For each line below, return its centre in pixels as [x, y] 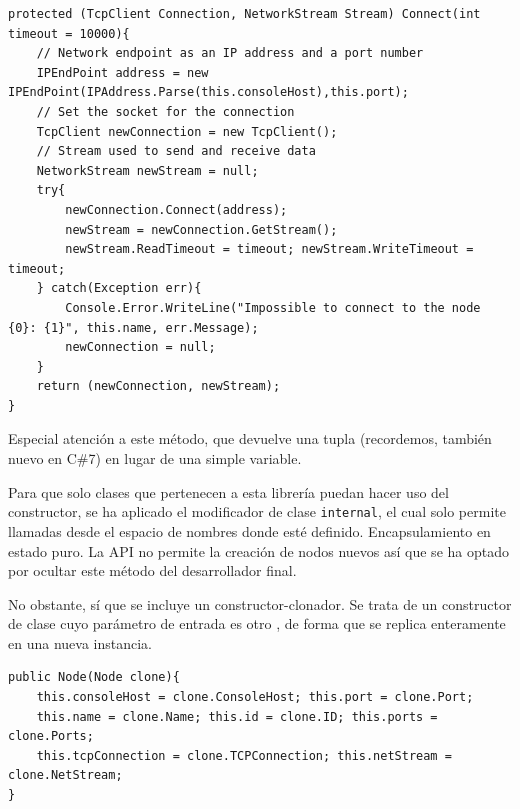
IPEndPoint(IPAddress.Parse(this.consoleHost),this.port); [208, 92]
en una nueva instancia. [80, 642]
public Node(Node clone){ [94, 677]
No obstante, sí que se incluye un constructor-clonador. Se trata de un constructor [260, 603]
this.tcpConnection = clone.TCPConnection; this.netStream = [244, 755]
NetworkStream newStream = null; [147, 170]
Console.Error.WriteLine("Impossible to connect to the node [273, 307]
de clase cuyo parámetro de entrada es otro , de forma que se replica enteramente [257, 623]
